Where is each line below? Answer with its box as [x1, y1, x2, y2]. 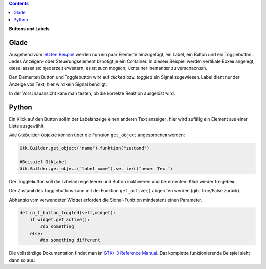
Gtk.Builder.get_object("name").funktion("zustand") [19, 145, 150, 151]
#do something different [40, 237, 100, 243]
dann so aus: [9, 257, 35, 263]
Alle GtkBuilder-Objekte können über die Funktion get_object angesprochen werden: [9, 132, 185, 138]
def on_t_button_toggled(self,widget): [19, 210, 116, 215]
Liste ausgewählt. [9, 123, 45, 129]
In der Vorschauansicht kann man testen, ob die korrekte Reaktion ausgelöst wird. [9, 90, 175, 96]
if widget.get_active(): [30, 217, 90, 223]
